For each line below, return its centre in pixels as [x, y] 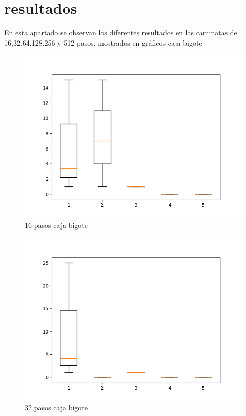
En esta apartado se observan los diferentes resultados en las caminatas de [121, 33]
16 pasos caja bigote [56, 225]
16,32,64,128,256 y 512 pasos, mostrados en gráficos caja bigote [103, 42]
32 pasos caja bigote [56, 408]
